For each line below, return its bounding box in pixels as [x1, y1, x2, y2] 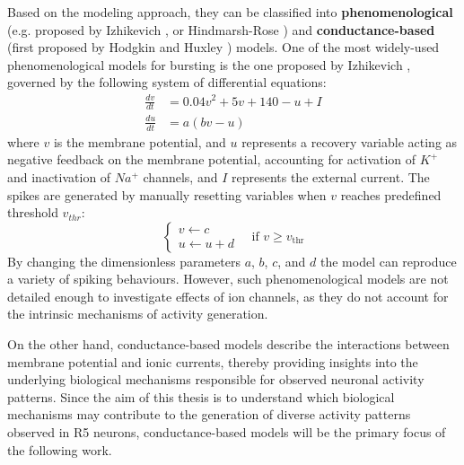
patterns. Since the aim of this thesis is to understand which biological [7, 387, 395, 406]
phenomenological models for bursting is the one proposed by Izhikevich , [7, 55, 411, 74]
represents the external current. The [231, 167, 430, 186]
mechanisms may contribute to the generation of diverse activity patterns [7, 405, 411, 424]
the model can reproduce [320, 251, 457, 270]
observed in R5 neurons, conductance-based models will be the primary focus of [7, 423, 446, 442]
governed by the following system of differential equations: [7, 73, 327, 92]
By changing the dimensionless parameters [7, 251, 241, 270]
